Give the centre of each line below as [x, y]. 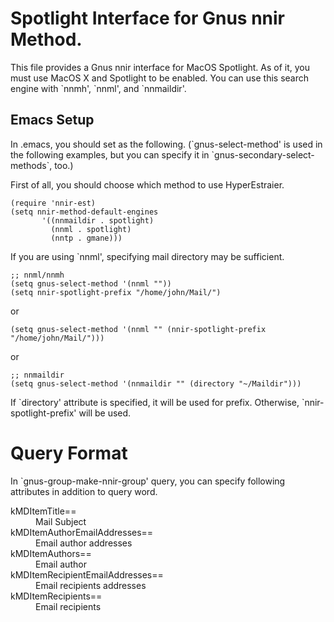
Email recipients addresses [91, 585]
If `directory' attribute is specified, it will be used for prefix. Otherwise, [155, 402]
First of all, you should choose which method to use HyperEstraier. [147, 184]
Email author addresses [84, 543]
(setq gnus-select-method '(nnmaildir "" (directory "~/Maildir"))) [156, 383]
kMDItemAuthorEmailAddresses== [82, 532]
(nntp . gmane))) [86, 238]
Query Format [69, 453]
